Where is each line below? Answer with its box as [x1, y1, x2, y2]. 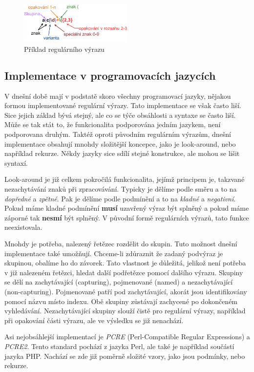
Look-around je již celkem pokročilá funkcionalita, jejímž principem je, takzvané [4, 174, 245, 184]
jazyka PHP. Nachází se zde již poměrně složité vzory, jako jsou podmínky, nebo [4, 350, 245, 361]
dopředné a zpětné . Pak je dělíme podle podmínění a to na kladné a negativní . [4, 193, 236, 203]
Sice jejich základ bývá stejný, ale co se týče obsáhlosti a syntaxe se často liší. [4, 109, 236, 120]
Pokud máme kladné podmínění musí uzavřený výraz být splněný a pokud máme [4, 203, 249, 213]
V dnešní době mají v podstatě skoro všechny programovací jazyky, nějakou [4, 90, 231, 101]
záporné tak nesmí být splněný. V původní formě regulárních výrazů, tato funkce [4, 212, 249, 222]
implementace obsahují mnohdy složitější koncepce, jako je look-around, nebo [4, 138, 236, 149]
